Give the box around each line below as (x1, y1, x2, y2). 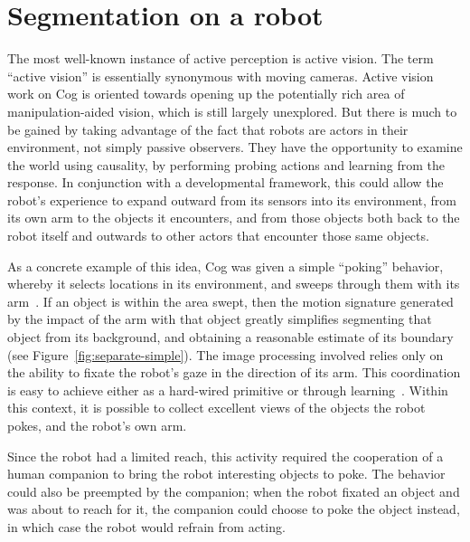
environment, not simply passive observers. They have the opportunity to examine (7, 138, 463, 157)
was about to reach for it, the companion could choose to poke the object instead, (7, 499, 460, 518)
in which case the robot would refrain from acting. (7, 517, 286, 536)
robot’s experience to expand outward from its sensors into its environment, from (7, 190, 456, 209)
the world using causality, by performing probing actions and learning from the (7, 155, 445, 174)
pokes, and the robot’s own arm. (7, 416, 187, 434)
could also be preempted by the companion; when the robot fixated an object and (7, 481, 460, 500)
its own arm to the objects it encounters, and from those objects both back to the (7, 208, 460, 227)
